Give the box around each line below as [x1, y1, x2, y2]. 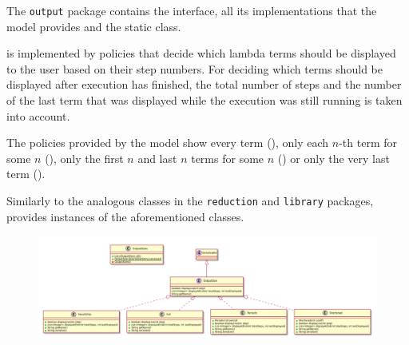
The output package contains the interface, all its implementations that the [6, 2, 377, 18]
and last [137, 149, 177, 166]
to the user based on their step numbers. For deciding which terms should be [6, 60, 383, 77]
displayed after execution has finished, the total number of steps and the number [6, 76, 402, 93]
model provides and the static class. [6, 18, 181, 34]
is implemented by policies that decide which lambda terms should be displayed [6, 45, 396, 61]
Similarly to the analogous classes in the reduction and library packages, [6, 192, 374, 208]
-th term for [339, 134, 398, 151]
